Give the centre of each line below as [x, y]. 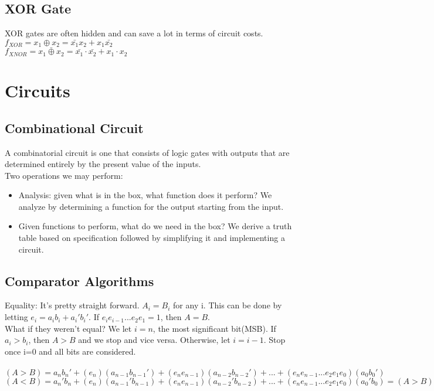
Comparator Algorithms [79, 280]
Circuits [38, 91]
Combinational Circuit [74, 127]
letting [16, 317]
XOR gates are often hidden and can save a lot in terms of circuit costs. [134, 33]
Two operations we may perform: [64, 175]
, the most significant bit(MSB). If [214, 328]
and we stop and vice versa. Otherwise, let [154, 340]
